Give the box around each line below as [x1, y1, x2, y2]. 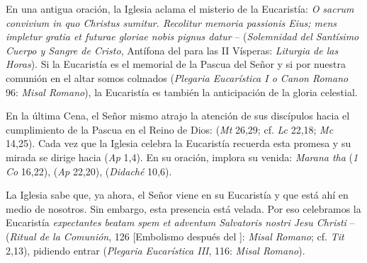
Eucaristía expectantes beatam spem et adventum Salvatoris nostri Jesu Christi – [6, 215, 355, 230]
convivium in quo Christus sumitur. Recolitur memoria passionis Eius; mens [6, 15, 337, 30]
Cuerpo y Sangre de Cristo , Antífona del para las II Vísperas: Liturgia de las [6, 42, 339, 57]
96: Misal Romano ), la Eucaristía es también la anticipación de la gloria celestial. [6, 84, 358, 99]
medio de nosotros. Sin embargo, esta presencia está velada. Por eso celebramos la [6, 201, 361, 216]
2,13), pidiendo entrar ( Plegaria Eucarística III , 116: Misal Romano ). [6, 242, 305, 257]
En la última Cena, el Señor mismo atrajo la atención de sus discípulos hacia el [6, 108, 350, 123]
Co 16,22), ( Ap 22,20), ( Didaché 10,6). [6, 163, 172, 178]
